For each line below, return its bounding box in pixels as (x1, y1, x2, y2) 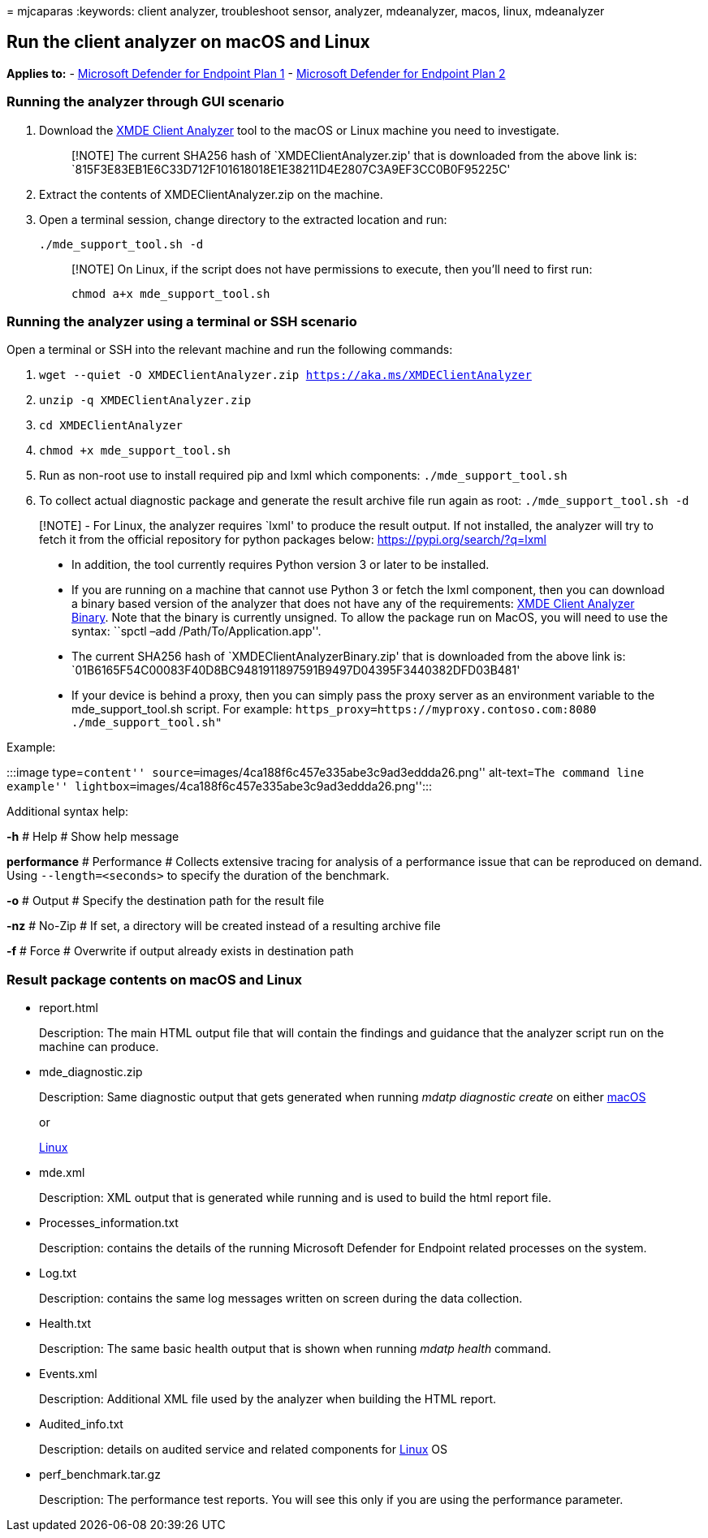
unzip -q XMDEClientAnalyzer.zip (39, 394, 252, 407)
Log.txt (39, 1266, 77, 1281)
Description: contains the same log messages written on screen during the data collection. (39, 1291, 523, 1306)
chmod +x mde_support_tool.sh (39, 444, 231, 458)
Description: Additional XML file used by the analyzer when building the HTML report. (39, 1392, 497, 1407)
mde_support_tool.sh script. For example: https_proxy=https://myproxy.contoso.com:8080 (71, 702, 597, 717)
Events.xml (39, 1367, 97, 1381)
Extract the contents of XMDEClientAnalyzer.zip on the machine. (39, 187, 383, 201)
